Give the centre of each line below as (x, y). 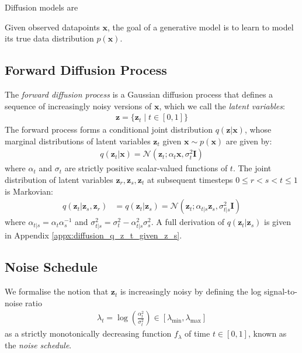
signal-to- (280, 291)
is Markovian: (29, 191)
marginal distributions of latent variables (78, 141)
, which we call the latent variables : (222, 105)
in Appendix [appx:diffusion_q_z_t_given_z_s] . (93, 235)
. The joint (252, 168)
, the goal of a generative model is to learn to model (201, 27)
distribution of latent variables (59, 180)
